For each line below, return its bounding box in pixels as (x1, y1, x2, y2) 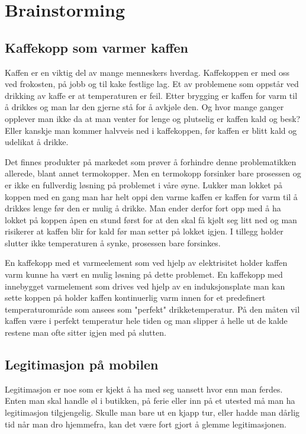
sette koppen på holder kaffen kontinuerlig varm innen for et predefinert (5, 291, 266, 304)
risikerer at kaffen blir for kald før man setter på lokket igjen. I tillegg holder (5, 225, 284, 237)
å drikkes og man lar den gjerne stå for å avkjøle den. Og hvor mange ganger (5, 101, 284, 113)
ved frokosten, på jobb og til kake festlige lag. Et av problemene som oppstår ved (5, 78, 299, 90)
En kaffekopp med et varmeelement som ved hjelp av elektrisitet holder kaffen (5, 256, 288, 269)
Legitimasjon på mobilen (5, 355, 159, 374)
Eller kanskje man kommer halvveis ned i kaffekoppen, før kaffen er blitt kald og (5, 124, 297, 136)
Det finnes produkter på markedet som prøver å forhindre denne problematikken (5, 155, 297, 168)
